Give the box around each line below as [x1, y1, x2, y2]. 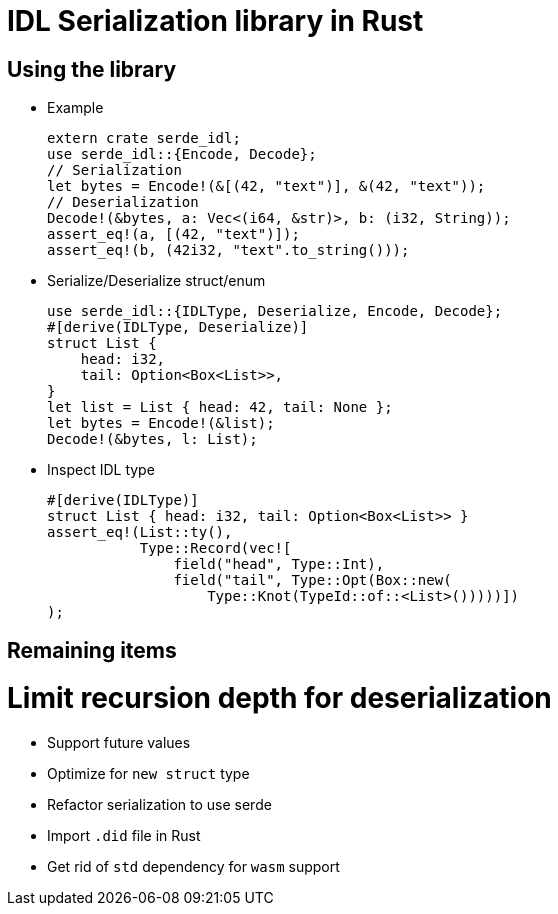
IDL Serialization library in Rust [7, 4, 424, 38]
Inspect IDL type [47, 461, 155, 479]
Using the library [7, 56, 177, 82]
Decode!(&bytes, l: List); [47, 431, 258, 448]
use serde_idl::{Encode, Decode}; [47, 146, 317, 163]
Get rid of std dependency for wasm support [47, 858, 340, 876]
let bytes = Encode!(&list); [47, 415, 275, 432]
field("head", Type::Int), [173, 556, 385, 573]
